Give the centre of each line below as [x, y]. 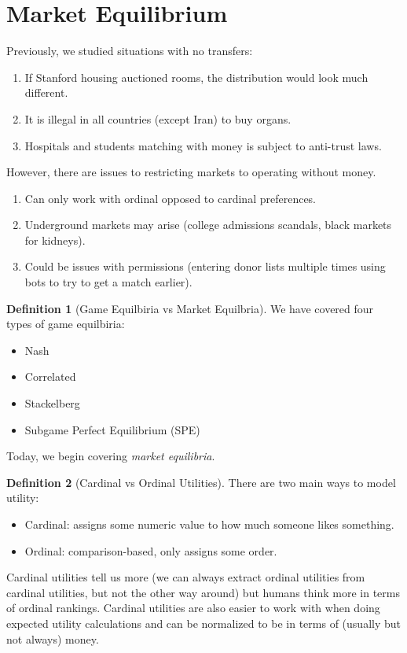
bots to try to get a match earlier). [108, 282]
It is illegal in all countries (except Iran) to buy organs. [158, 118]
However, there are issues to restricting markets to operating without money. [191, 172]
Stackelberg [52, 403]
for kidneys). [55, 240]
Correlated [50, 376]
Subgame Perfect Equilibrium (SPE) [112, 429]
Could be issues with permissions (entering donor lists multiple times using [205, 266]
